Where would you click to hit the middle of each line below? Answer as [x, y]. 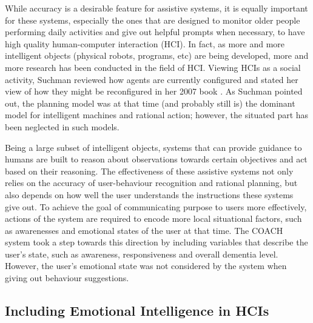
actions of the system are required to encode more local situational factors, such [153, 218]
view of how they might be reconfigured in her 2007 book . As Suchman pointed [154, 91]
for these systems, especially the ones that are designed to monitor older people [153, 20]
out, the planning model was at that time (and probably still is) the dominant [150, 103]
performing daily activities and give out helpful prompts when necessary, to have [155, 32]
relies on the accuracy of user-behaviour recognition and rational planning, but [151, 183]
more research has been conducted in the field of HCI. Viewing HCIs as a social [153, 67]
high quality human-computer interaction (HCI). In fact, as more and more [145, 43]
